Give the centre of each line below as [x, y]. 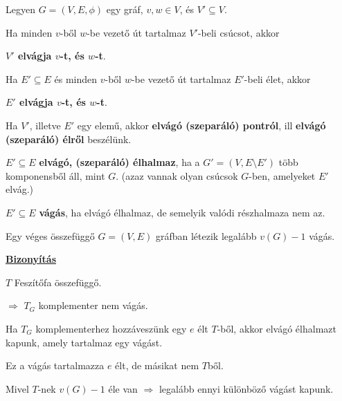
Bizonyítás [31, 259]
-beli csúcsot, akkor [238, 32]
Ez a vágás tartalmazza [55, 365]
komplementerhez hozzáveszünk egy [111, 328]
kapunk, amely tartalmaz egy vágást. [84, 342]
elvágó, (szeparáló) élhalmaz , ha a [119, 162]
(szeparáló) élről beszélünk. [69, 139]
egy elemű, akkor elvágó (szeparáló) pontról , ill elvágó [201, 125]
